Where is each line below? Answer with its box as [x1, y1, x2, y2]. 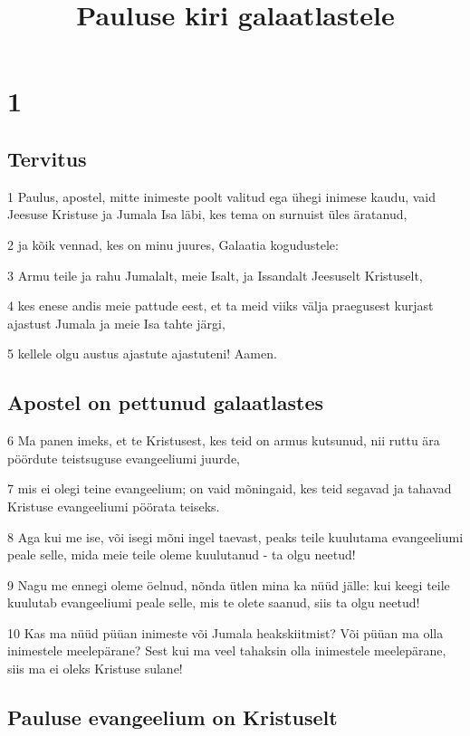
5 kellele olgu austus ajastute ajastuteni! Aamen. [7, 344, 277, 363]
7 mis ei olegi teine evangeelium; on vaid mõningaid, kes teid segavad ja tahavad [7, 479, 452, 498]
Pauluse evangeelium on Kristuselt [7, 703, 338, 731]
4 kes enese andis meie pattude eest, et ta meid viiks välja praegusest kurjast [7, 296, 434, 315]
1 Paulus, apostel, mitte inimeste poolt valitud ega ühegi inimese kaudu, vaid [7, 186, 436, 206]
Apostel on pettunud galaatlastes [7, 388, 323, 416]
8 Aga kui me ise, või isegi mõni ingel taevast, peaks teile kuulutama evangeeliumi [7, 527, 464, 546]
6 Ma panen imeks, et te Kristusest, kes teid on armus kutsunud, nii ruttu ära [7, 431, 440, 450]
